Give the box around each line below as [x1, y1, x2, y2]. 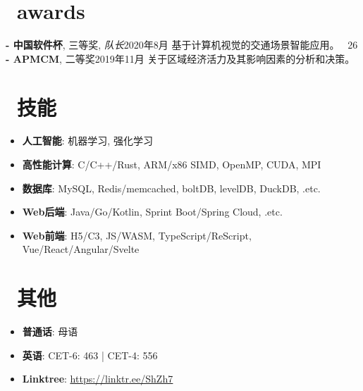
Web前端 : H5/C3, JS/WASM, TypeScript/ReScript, [22, 228, 252, 242]
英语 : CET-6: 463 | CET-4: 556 [22, 347, 158, 362]
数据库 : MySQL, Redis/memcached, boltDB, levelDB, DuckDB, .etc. [22, 180, 321, 195]
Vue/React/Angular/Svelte [22, 242, 140, 256]
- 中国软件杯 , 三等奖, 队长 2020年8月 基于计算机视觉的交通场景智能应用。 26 [6, 37, 358, 52]
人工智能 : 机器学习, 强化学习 [22, 133, 153, 148]
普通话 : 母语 [22, 324, 78, 339]
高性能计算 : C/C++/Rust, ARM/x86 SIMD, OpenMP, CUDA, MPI [22, 157, 321, 172]
